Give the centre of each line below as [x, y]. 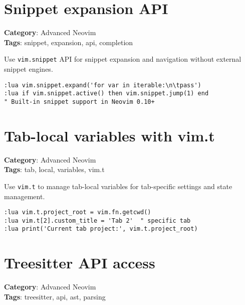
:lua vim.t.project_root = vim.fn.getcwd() [78, 212]
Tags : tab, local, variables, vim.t [54, 169]
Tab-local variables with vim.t [109, 135]
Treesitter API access [80, 263]
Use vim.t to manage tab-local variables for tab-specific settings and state [118, 186]
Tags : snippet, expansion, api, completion [69, 42]
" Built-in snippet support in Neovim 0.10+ [79, 102]
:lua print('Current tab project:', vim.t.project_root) [101, 229]
